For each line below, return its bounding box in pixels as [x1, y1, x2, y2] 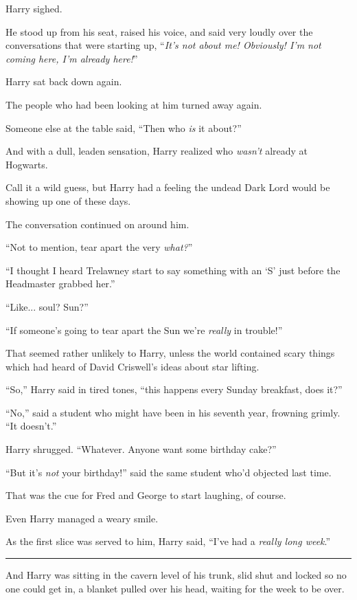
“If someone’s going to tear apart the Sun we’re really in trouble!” [5, 322, 283, 337]
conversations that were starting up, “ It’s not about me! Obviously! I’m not [5, 38, 321, 52]
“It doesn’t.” [5, 419, 57, 433]
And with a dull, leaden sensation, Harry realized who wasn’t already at [5, 144, 308, 158]
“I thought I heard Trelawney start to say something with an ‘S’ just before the [5, 263, 341, 277]
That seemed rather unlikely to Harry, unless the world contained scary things [5, 346, 335, 360]
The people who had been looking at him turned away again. [5, 97, 262, 111]
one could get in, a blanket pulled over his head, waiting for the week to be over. [5, 581, 345, 595]
